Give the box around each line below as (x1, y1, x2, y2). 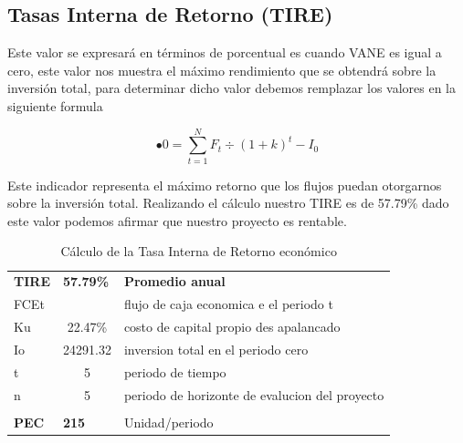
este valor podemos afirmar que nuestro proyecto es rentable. (7, 211, 347, 230)
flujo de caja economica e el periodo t (123, 294, 333, 314)
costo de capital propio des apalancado (123, 317, 341, 336)
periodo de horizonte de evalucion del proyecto (123, 385, 384, 404)
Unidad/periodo (123, 412, 214, 431)
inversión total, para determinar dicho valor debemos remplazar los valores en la (7, 78, 456, 98)
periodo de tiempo (123, 362, 226, 381)
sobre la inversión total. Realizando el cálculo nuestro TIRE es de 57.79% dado (7, 193, 449, 212)
